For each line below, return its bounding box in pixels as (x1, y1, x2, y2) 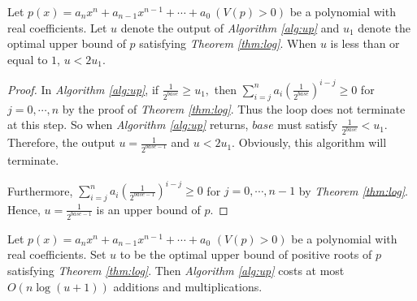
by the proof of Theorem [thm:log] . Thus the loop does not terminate (62, 100, 406, 117)
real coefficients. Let (7, 19, 107, 36)
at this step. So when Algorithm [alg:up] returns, (7, 116, 249, 133)
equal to (7, 50, 48, 67)
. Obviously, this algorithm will (232, 134, 387, 151)
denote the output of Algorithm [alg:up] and (120, 19, 340, 36)
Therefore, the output (7, 134, 115, 151)
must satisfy (277, 116, 338, 133)
